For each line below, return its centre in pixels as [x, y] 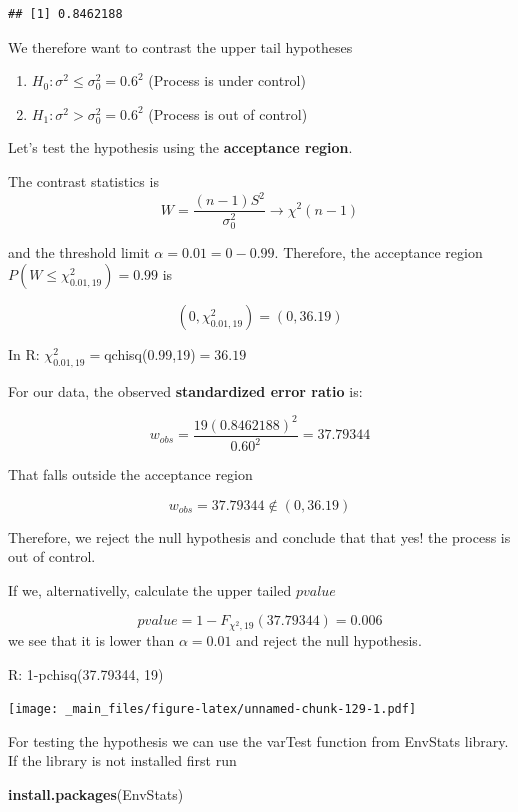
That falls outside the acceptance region [130, 474]
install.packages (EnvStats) [96, 793]
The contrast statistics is [83, 180]
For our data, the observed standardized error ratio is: [185, 390]
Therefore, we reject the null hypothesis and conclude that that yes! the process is [259, 536]
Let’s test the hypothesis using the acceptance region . [180, 147]
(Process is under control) [227, 80]
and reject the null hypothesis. [329, 639]
